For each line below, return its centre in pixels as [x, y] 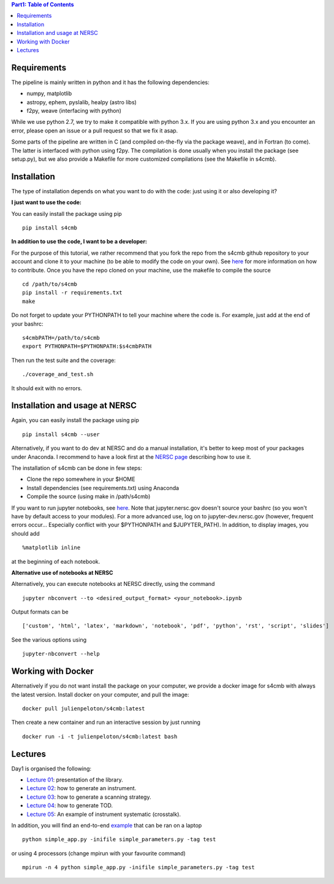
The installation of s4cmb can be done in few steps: [77, 468]
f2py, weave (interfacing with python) [74, 111]
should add [25, 533]
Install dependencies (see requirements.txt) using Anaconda [103, 488]
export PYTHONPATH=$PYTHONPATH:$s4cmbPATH [87, 346]
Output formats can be [40, 612]
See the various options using [49, 640]
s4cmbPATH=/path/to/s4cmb [61, 338]
